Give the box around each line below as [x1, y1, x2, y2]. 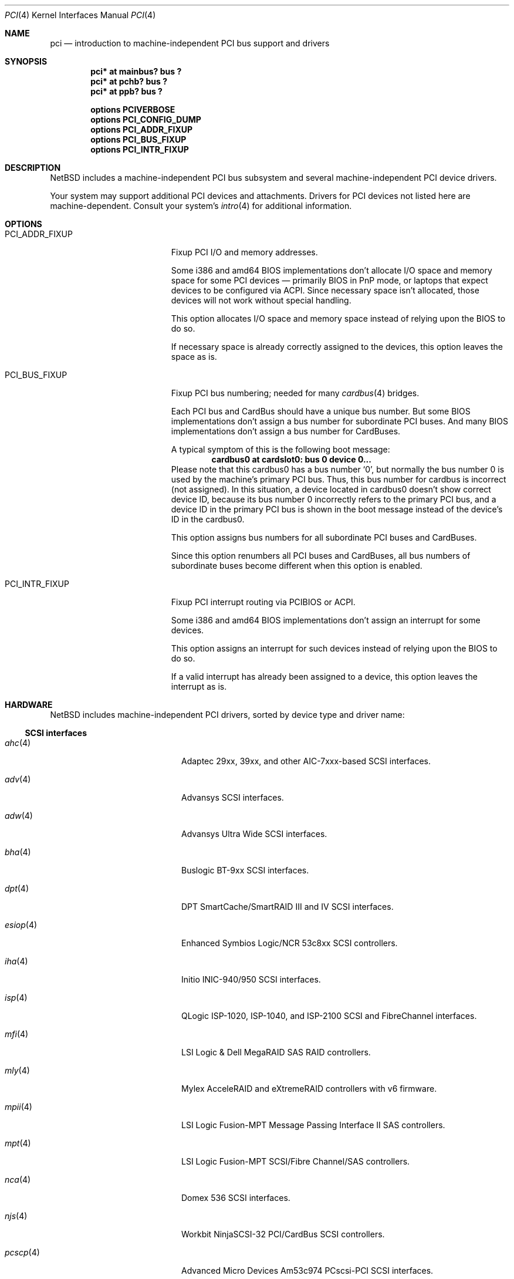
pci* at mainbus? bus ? [90, 66, 182, 76]
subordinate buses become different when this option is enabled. [171, 561, 422, 571]
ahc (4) [5, 738, 31, 748]
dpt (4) [5, 883, 29, 893]
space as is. [171, 352, 217, 362]
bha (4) [5, 847, 31, 857]
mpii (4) [5, 1102, 32, 1112]
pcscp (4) [5, 1247, 40, 1257]
